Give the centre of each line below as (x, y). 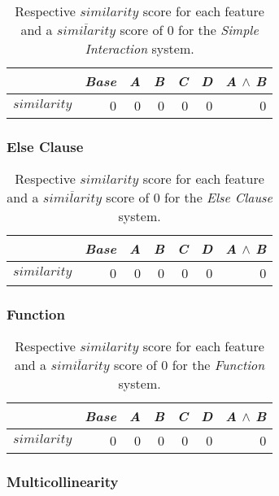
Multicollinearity (63, 482)
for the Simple (218, 30)
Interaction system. (139, 48)
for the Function (218, 365)
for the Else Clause (218, 198)
